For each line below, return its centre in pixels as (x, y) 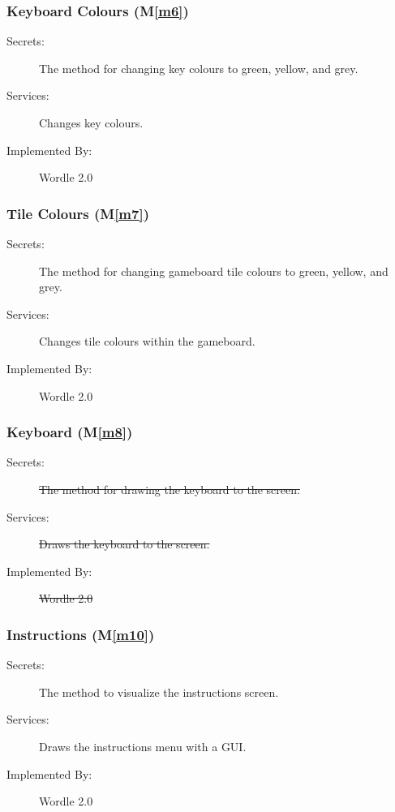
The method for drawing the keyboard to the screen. (170, 489)
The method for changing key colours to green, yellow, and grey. (199, 68)
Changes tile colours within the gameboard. (147, 341)
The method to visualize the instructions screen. (159, 692)
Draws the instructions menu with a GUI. (143, 746)
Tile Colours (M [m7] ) (78, 213)
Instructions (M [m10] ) (81, 634)
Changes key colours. (91, 122)
